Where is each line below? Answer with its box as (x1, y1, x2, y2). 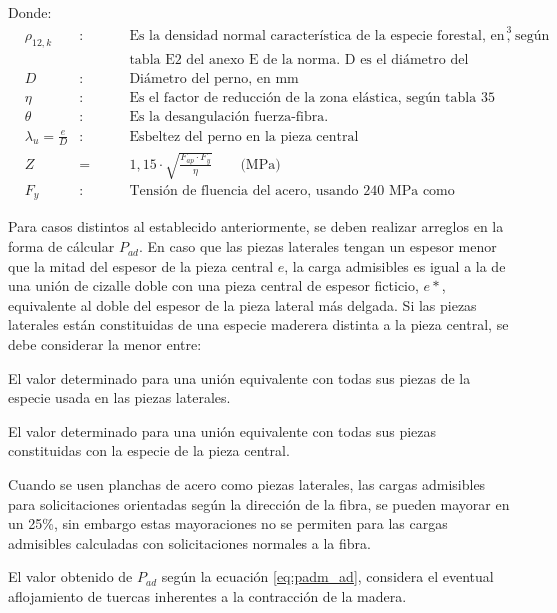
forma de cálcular (8, 236, 115, 257)
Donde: (8, 2, 52, 22)
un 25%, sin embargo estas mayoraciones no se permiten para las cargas (8, 513, 448, 534)
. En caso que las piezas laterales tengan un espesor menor (139, 236, 497, 257)
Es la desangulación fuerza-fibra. (129, 110, 329, 125)
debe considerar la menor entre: (8, 334, 202, 355)
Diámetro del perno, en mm (129, 71, 299, 86)
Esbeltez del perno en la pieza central (129, 129, 359, 144)
